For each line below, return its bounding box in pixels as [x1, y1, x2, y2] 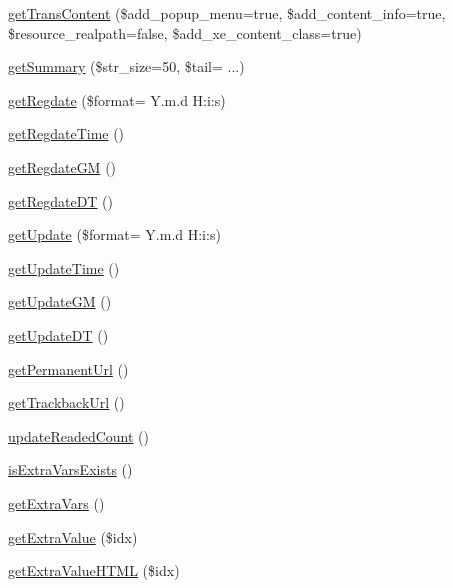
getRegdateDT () [8, 190, 113, 211]
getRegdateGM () [8, 156, 117, 177]
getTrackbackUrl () [8, 392, 125, 413]
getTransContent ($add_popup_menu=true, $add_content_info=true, [8, 3, 446, 23]
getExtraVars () [8, 492, 105, 513]
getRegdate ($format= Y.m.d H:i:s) [8, 89, 226, 110]
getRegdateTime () [8, 123, 125, 144]
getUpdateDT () [8, 324, 109, 345]
